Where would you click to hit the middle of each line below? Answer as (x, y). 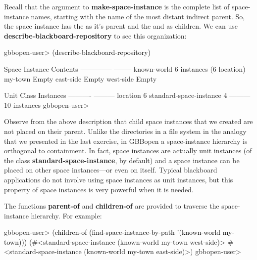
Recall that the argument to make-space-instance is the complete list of (117, 6)
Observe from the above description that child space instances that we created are (128, 121)
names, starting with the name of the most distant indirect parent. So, (138, 16)
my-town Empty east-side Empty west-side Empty (80, 78)
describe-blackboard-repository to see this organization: (95, 35)
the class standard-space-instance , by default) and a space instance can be (122, 160)
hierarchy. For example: (66, 215)
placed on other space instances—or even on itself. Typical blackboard (111, 170)
